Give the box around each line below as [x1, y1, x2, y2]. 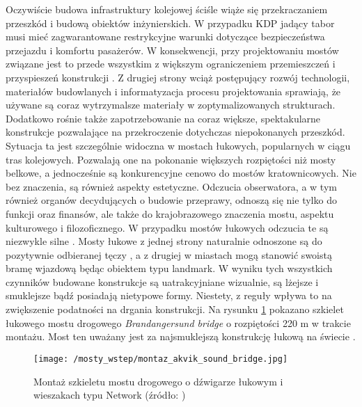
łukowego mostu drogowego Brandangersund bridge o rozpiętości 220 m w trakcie [6, 315, 351, 330]
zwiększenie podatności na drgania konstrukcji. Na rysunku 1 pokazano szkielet [6, 302, 344, 317]
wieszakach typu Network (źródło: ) [33, 388, 186, 402]
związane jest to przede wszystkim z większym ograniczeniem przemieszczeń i [6, 56, 336, 71]
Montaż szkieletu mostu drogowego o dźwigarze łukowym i [33, 374, 283, 388]
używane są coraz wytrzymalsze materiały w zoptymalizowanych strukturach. [6, 97, 336, 112]
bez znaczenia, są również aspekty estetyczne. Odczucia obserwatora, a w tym [6, 179, 337, 193]
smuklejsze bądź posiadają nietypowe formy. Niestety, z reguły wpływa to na [6, 288, 332, 303]
